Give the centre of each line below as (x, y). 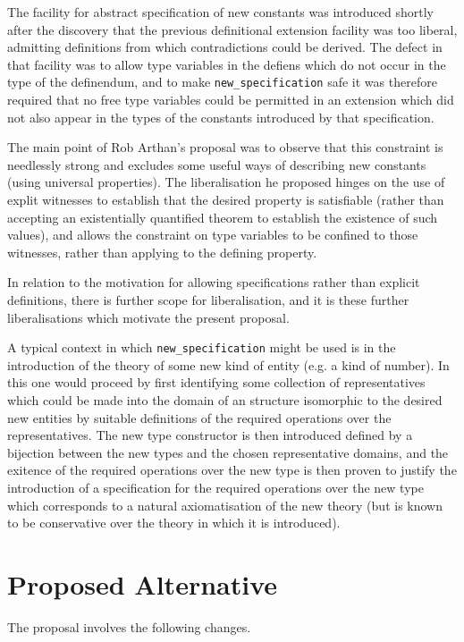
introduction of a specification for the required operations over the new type (215, 487)
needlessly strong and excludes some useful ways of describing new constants (217, 164)
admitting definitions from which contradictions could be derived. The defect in (225, 47)
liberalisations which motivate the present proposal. (148, 317)
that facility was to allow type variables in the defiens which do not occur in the (227, 64)
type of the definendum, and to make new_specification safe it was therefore (222, 82)
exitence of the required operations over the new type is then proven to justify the (232, 470)
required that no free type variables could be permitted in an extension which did (231, 100)
